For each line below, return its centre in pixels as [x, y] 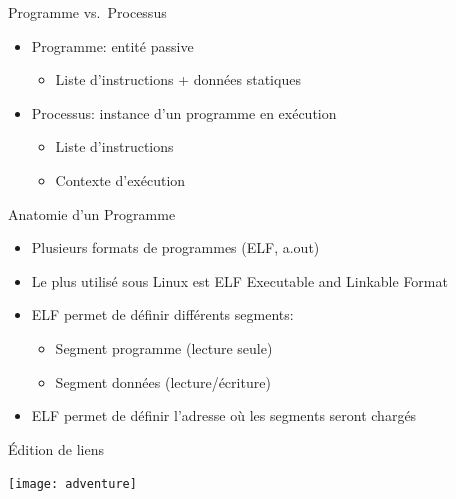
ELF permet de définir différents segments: [162, 314]
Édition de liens [56, 448]
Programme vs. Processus [87, 12]
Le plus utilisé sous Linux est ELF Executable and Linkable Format [239, 280]
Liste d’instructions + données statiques [178, 79]
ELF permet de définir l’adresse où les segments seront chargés [224, 415]
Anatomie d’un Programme [92, 213]
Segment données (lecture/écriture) [163, 381]
